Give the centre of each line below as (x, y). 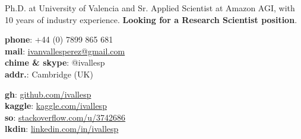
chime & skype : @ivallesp (55, 62)
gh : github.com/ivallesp (48, 94)
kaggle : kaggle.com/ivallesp (56, 106)
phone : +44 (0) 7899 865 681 (59, 39)
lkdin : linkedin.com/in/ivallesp (62, 129)
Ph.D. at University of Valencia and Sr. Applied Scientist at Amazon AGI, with (150, 8)
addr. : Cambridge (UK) (49, 74)
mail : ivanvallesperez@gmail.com (65, 51)
